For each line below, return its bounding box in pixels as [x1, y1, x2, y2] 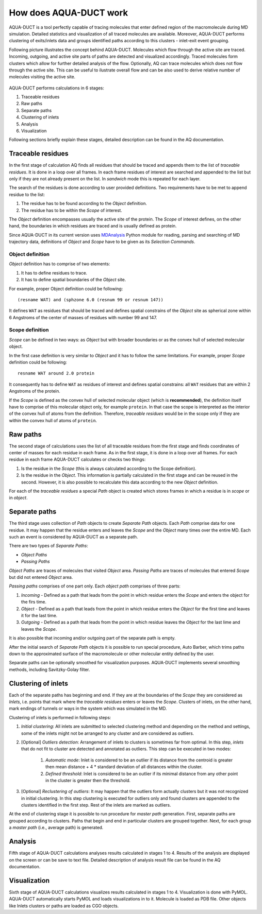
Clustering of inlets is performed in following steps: [9, 714, 111, 720]
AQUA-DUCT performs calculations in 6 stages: [9, 85, 104, 91]
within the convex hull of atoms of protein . [9, 417, 97, 423]
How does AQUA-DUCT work [9, 7, 128, 18]
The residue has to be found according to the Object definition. [21, 201, 147, 207]
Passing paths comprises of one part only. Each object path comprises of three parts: [9, 583, 180, 589]
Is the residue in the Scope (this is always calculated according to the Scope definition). [21, 466, 196, 471]
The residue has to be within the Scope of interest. [21, 207, 122, 213]
